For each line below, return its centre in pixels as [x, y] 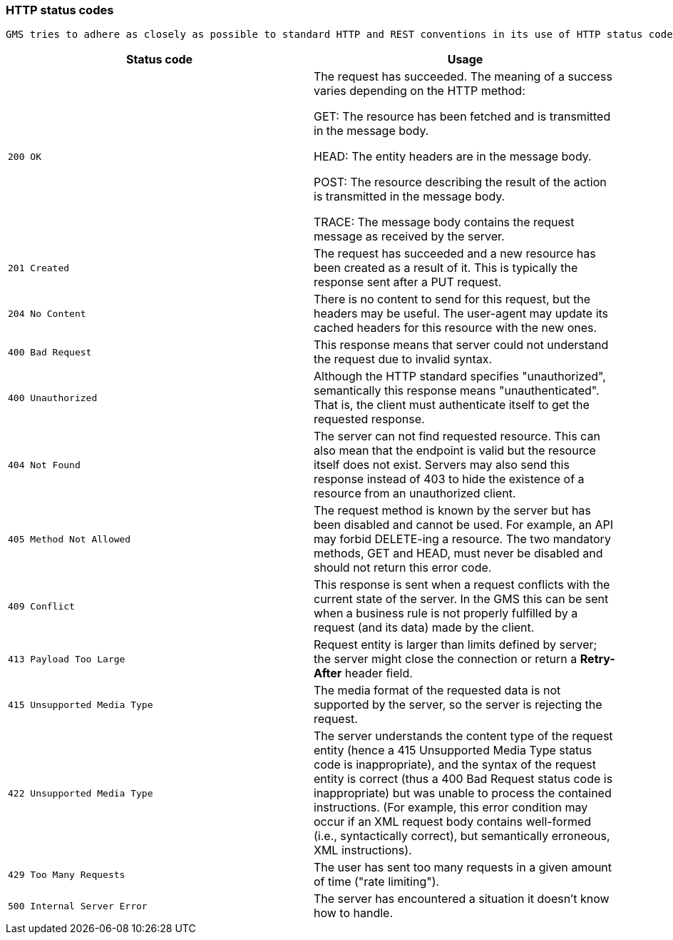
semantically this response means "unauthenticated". [457, 391]
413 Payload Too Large [67, 659]
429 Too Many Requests [67, 874]
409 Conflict [41, 606]
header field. [379, 673]
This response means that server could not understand [461, 345]
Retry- [597, 659]
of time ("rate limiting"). [377, 882]
